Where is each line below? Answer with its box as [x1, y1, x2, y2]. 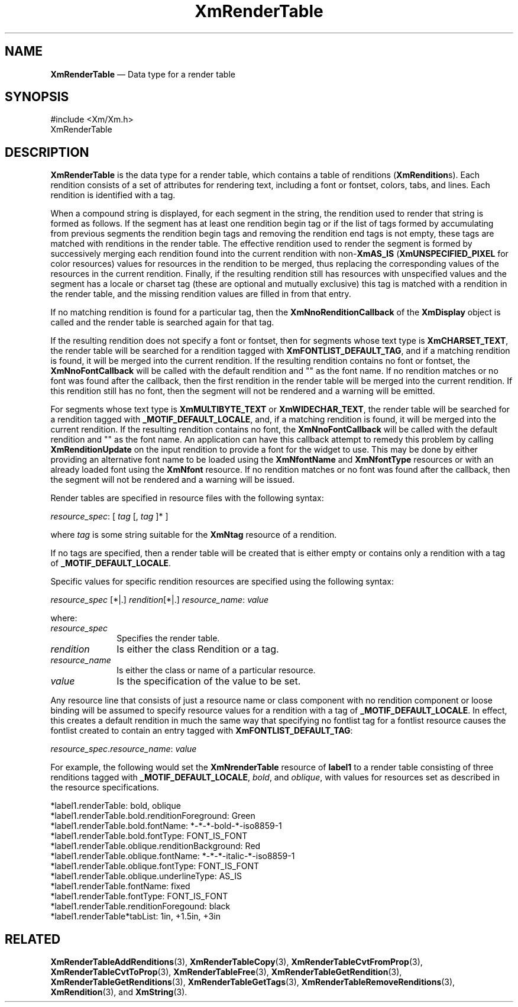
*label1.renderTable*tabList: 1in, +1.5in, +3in [50, 911, 221, 922]
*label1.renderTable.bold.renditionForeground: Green [50, 811, 255, 821]
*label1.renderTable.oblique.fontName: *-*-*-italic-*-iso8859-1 [50, 851, 295, 861]
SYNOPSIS [5, 89, 69, 105]
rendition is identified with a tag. [50, 190, 176, 201]
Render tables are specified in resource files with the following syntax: [50, 493, 324, 503]
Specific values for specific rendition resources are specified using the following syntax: [50, 576, 394, 587]
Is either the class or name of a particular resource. [116, 665, 316, 676]
